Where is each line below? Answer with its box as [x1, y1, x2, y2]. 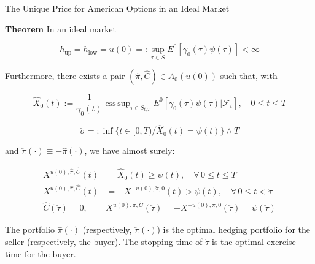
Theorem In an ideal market [5, 22, 116, 35]
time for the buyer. [5, 247, 76, 260]
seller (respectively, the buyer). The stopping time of [5, 235, 203, 247]
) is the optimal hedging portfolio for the [157, 223, 310, 236]
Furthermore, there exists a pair [5, 69, 125, 82]
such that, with [220, 69, 278, 82]
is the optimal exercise [212, 235, 296, 247]
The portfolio [5, 223, 55, 236]
